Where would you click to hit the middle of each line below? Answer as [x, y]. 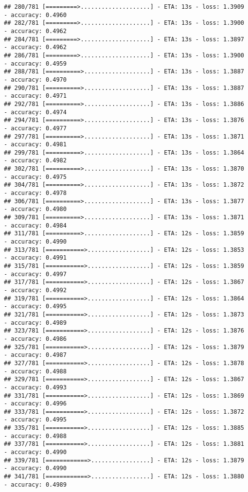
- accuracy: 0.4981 [35, 145]
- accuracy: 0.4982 [35, 161]
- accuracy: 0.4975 [35, 177]
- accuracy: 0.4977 [35, 128]
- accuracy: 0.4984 [35, 225]
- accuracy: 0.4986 [35, 339]
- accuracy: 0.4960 [35, 15]
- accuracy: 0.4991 [35, 258]
